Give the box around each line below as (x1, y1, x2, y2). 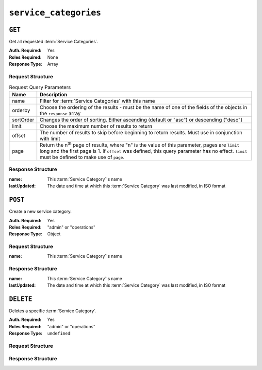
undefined (47, 331, 70, 336)
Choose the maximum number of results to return (39, 123, 153, 129)
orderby (12, 107, 30, 114)
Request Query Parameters (9, 84, 71, 90)
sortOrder (12, 116, 34, 123)
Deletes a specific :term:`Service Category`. (9, 308, 97, 314)
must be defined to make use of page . (39, 154, 125, 160)
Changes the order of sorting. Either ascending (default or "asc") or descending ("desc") (39, 116, 243, 123)
